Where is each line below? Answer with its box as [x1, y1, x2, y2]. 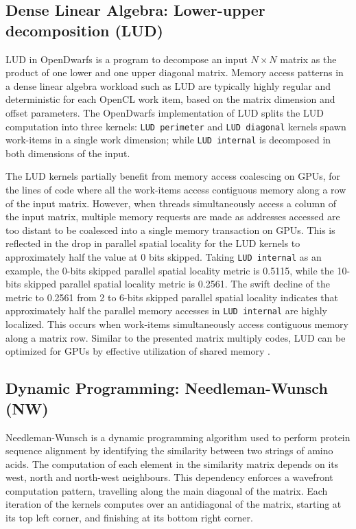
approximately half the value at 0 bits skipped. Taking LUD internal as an [5, 250, 322, 264]
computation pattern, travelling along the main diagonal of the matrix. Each [5, 483, 328, 497]
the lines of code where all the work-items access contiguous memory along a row [5, 183, 346, 197]
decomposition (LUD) [5, 19, 163, 40]
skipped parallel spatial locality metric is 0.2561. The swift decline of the [24, 277, 330, 291]
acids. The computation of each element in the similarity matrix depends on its [5, 456, 339, 471]
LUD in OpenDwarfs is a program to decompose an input [5, 51, 248, 66]
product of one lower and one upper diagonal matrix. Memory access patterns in [5, 65, 344, 80]
